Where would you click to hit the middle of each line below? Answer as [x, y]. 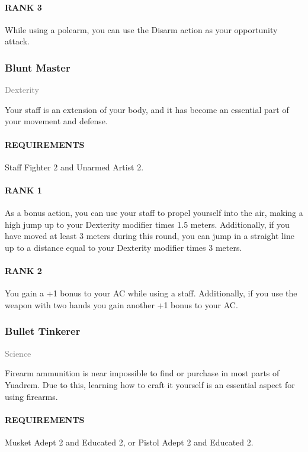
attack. [17, 41]
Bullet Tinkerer [43, 331]
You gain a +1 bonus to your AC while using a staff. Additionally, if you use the [151, 293]
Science [18, 353]
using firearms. [31, 396]
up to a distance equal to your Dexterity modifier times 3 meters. [123, 247]
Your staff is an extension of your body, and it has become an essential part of [147, 109]
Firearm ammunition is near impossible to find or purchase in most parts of [142, 373]
